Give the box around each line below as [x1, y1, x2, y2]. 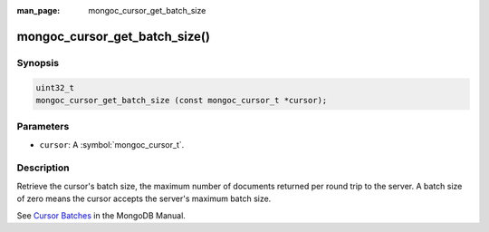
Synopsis [16, 56, 59, 69]
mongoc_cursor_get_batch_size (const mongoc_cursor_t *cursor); [35, 95, 328, 105]
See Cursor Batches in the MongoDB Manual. [16, 209, 186, 221]
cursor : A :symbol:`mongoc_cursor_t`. [39, 139, 185, 150]
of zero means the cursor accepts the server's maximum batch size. [16, 193, 272, 204]
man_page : [16, 5, 61, 15]
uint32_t [35, 82, 75, 92]
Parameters [16, 121, 70, 133]
